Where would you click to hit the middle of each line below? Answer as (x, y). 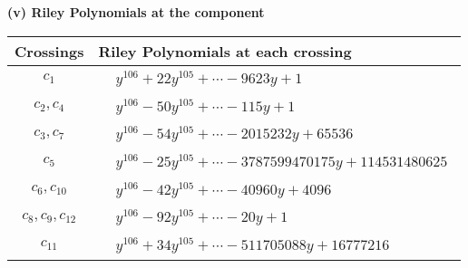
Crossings (49, 51)
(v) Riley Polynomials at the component (136, 12)
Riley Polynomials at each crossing (225, 51)
